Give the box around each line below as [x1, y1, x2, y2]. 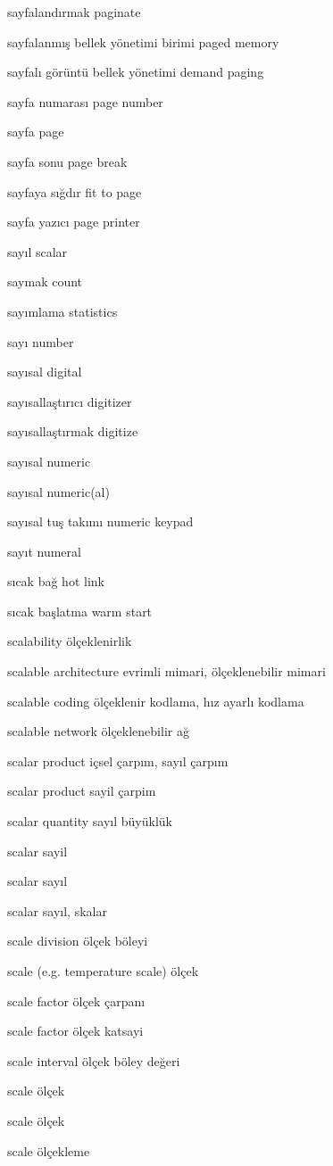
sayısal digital [7, 362, 82, 381]
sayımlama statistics [7, 302, 118, 320]
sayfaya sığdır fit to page [7, 182, 142, 201]
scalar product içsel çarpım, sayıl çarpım [7, 751, 229, 770]
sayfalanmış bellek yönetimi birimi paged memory [7, 32, 279, 51]
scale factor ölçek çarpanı [7, 991, 146, 1010]
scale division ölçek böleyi [7, 931, 148, 950]
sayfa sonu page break [7, 152, 128, 170]
